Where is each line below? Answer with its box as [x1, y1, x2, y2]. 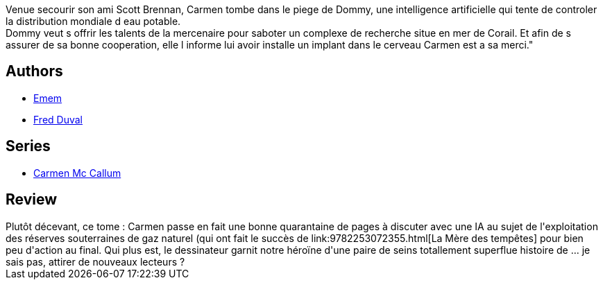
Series [6, 137, 51, 155]
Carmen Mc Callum [33, 166, 121, 179]
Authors [6, 62, 63, 80]
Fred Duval [33, 113, 83, 126]
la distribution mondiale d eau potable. [6, 15, 181, 27]
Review [6, 191, 58, 209]
